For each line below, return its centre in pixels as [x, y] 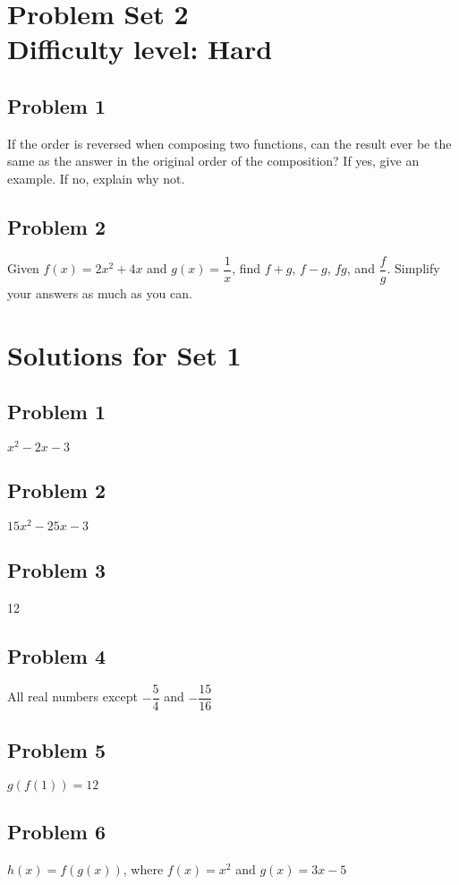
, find [246, 268]
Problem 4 [56, 655]
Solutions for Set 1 [124, 354]
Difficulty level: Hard [140, 49]
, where [143, 868]
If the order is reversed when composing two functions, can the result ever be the [229, 143]
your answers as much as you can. [100, 292]
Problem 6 [56, 831]
